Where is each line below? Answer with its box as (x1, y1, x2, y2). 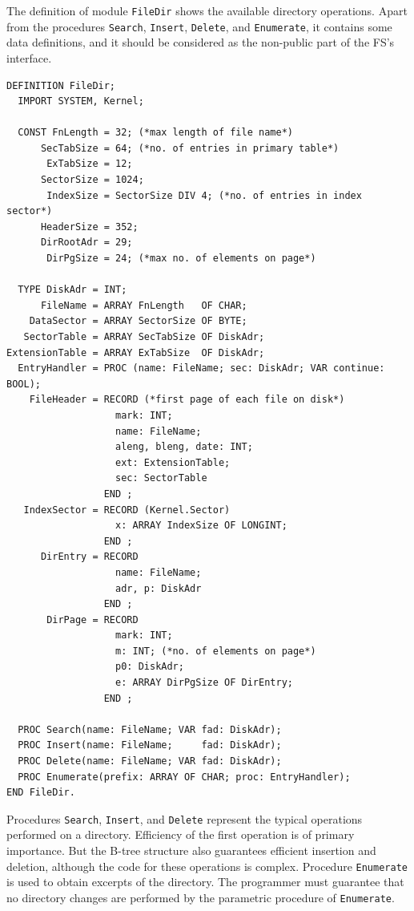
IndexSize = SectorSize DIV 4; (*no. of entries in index (46, 189, 362, 201)
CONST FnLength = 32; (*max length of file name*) (18, 127, 293, 139)
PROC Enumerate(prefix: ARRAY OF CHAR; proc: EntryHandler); (18, 771, 351, 783)
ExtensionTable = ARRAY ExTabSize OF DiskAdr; (6, 346, 265, 358)
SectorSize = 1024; (40, 174, 144, 186)
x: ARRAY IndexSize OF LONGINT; (115, 520, 287, 532)
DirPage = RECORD (46, 613, 139, 626)
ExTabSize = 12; (46, 158, 133, 170)
